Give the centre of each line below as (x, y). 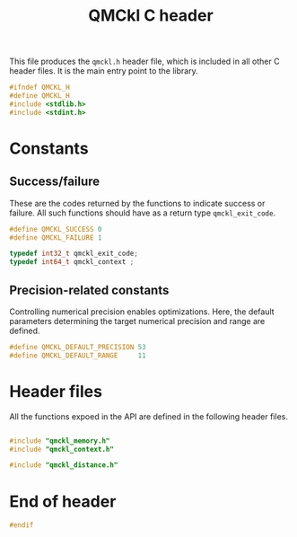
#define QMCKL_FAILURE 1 (56, 238)
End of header (63, 502)
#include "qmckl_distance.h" (64, 465)
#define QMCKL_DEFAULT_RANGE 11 (78, 356)
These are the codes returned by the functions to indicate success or (137, 203)
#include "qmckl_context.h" (62, 449)
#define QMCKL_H (39, 96)
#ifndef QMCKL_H (39, 88)
